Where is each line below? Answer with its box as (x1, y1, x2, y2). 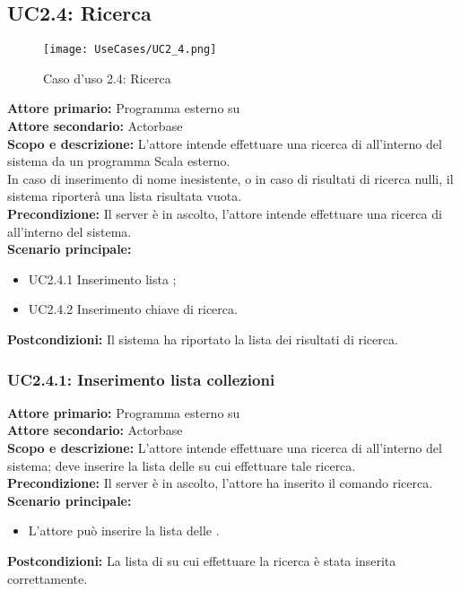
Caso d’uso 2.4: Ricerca (43, 68, 171, 87)
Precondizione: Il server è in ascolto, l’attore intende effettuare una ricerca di (7, 204, 442, 223)
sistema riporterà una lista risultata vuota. (7, 187, 242, 205)
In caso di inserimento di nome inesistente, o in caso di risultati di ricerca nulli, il (7, 169, 454, 187)
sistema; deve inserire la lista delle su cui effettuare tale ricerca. (7, 456, 356, 474)
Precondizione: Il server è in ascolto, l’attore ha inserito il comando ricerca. (7, 474, 433, 492)
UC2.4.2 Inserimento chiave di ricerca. (28, 300, 238, 318)
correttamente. (7, 569, 88, 587)
